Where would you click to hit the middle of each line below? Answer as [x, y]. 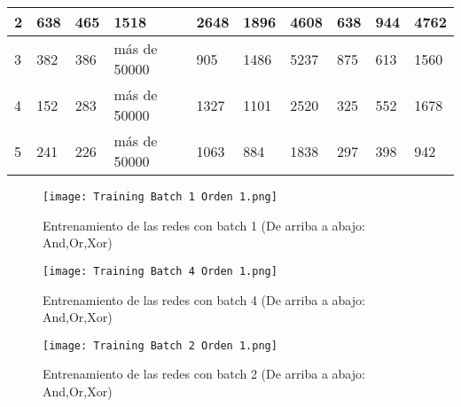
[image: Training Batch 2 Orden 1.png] [160, 345]
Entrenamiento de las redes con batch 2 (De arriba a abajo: [204, 374]
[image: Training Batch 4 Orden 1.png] [160, 271]
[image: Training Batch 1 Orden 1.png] [160, 197]
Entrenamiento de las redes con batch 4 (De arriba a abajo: [204, 299]
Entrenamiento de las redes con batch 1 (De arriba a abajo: [204, 225]
